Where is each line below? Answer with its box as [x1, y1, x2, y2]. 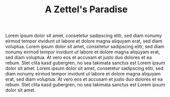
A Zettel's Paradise [45, 4, 128, 15]
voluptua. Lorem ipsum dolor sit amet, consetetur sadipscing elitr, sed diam [5, 44, 164, 50]
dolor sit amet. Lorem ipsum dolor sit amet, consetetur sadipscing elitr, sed [5, 65, 163, 71]
